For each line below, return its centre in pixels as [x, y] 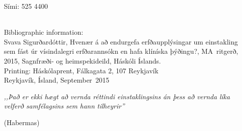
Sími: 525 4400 [26, 6]
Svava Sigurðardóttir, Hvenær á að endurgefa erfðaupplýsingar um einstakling [121, 41]
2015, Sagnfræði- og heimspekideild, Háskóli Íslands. [82, 60]
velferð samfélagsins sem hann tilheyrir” [64, 106]
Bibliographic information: [44, 32]
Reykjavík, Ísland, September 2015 [57, 80]
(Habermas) [22, 122]
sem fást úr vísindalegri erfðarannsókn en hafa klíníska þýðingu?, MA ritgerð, [121, 51]
